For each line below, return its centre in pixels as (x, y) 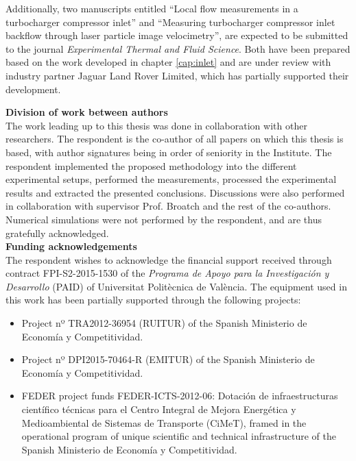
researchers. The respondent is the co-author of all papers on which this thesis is (175, 139)
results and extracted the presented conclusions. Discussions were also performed (175, 192)
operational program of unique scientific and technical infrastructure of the (179, 436)
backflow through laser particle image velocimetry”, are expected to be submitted (177, 35)
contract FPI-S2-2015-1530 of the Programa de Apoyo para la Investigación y (167, 273)
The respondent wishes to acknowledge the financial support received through (169, 259)
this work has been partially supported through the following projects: (153, 300)
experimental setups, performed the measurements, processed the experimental (171, 179)
